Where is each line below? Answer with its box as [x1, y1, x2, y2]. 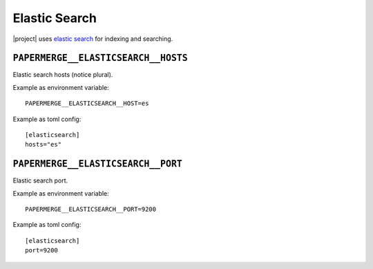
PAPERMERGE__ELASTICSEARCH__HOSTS [12, 53, 188, 64]
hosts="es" [25, 140, 62, 149]
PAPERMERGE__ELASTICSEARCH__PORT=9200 [25, 205, 157, 214]
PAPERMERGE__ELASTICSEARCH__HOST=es [25, 100, 149, 107]
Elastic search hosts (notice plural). [12, 71, 113, 79]
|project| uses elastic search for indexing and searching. [12, 35, 173, 43]
